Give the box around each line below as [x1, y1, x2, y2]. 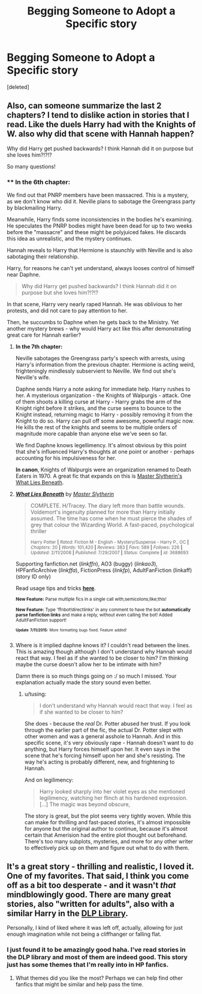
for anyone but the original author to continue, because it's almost [24, 825, 188, 832]
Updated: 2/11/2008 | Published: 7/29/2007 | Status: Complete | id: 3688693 [30, 550, 189, 556]
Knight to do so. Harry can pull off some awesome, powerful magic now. [15, 417, 194, 424]
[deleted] [7, 83, 29, 91]
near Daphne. [7, 271, 41, 279]
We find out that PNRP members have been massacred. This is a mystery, [7, 191, 189, 199]
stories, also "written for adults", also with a [7, 899, 174, 909]
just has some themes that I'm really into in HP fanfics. [7, 960, 169, 969]
